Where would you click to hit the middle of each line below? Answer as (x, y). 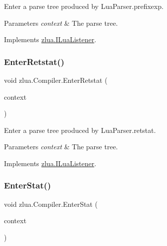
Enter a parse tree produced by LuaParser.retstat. (80, 130)
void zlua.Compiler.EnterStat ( (51, 204)
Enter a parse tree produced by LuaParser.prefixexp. (84, 6)
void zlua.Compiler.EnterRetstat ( (56, 80)
